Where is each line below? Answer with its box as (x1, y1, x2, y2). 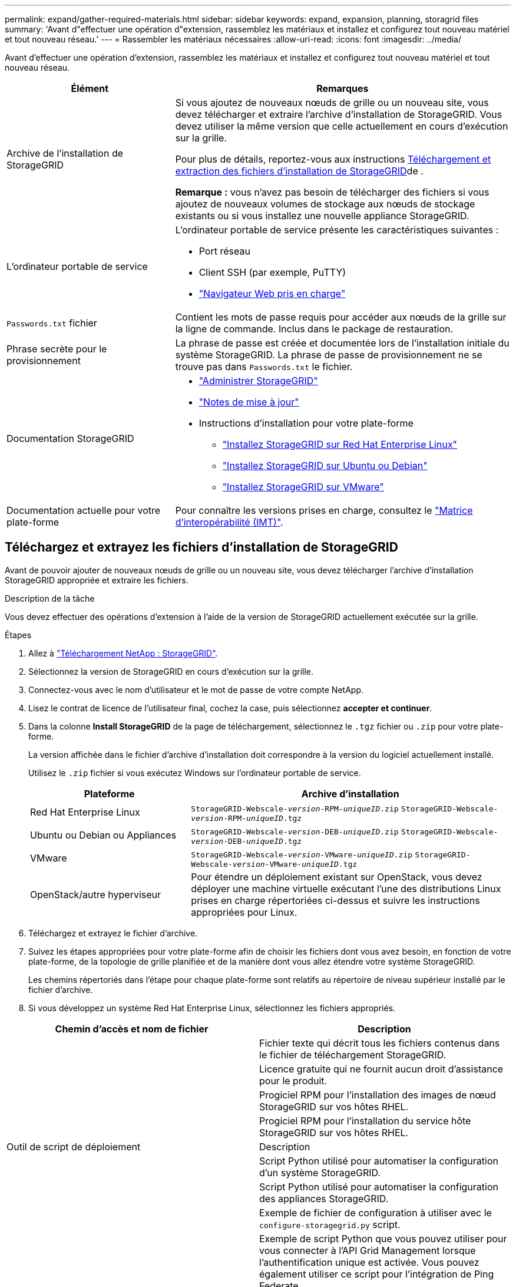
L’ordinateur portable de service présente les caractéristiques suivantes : (175, 224, 499, 236)
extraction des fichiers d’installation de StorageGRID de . (175, 165, 424, 177)
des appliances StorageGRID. (259, 1192, 389, 1204)
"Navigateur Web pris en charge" (199, 288, 346, 299)
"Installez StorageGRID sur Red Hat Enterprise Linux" (222, 438, 458, 450)
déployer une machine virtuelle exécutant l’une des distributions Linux (191, 882, 501, 895)
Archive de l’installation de (6, 147, 124, 159)
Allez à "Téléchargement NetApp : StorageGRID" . (28, 648, 218, 658)
